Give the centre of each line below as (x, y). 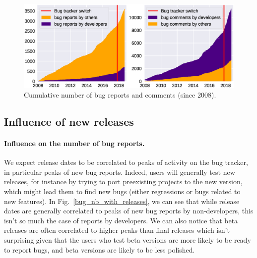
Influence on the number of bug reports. (74, 143)
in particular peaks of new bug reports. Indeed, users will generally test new (120, 172)
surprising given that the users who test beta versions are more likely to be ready (128, 240)
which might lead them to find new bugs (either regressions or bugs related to (122, 191)
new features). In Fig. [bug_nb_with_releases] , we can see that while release (122, 201)
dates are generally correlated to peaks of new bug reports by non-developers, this (129, 211)
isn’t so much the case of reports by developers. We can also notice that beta (121, 220)
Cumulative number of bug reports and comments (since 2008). (120, 95)
